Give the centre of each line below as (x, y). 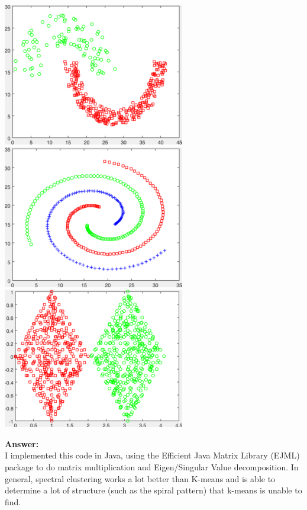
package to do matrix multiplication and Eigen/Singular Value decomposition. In (152, 466)
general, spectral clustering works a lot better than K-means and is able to (140, 478)
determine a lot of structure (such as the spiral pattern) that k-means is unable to (153, 490)
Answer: (22, 443)
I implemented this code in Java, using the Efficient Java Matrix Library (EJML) (152, 455)
